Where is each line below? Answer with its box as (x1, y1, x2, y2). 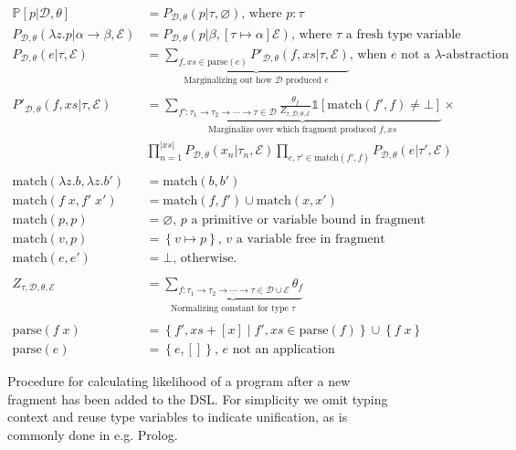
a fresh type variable (345, 27, 461, 41)
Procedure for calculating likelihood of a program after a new (7, 372, 351, 391)
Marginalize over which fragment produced (207, 125, 376, 135)
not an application (232, 343, 335, 357)
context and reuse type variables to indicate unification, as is (7, 407, 348, 426)
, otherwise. (173, 252, 237, 266)
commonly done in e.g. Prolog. (7, 425, 178, 445)
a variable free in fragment (236, 233, 385, 246)
